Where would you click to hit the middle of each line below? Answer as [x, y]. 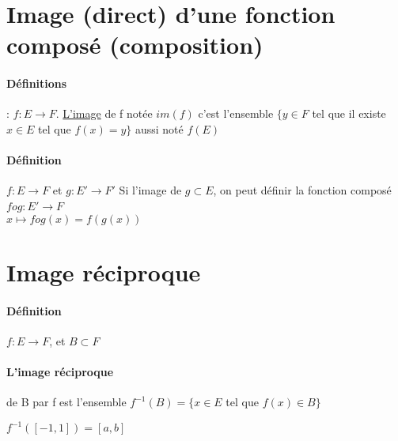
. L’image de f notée [104, 113]
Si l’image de [150, 190]
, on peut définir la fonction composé [302, 190]
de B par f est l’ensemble [66, 402]
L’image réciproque [60, 371]
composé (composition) [135, 45]
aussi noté [159, 128]
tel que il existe [349, 113]
